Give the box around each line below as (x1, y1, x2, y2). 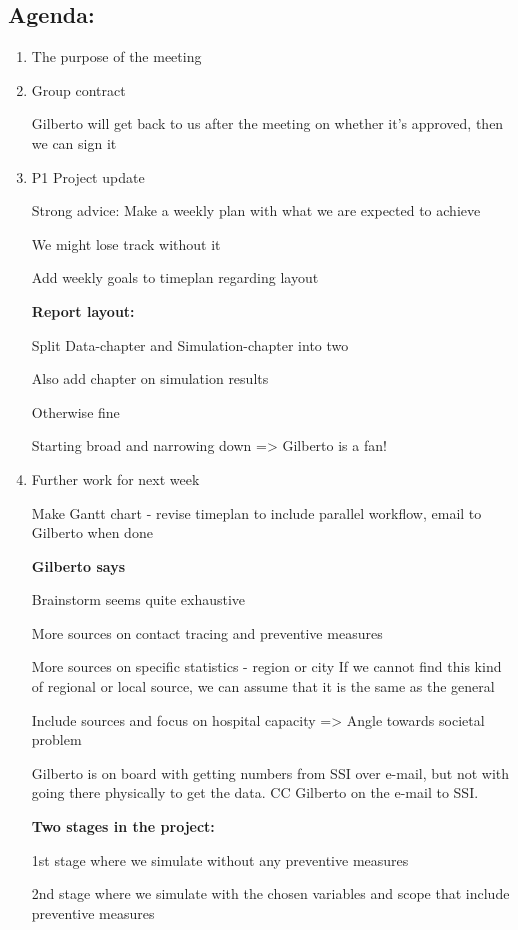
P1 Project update (31, 166, 145, 187)
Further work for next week (31, 468, 200, 489)
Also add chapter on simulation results (31, 368, 269, 389)
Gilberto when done (31, 522, 153, 543)
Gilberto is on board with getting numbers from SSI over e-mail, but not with (31, 762, 510, 783)
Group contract (31, 79, 126, 100)
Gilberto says (31, 555, 126, 576)
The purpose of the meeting (31, 46, 202, 67)
